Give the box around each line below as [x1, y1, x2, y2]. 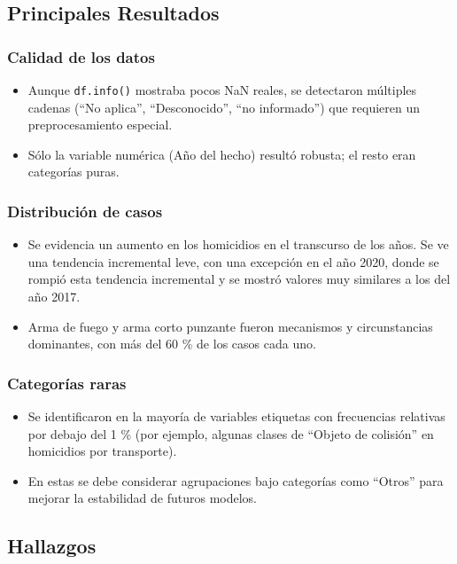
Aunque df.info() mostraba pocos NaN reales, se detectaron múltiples [27, 81, 417, 98]
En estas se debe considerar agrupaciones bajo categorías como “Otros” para [27, 471, 444, 490]
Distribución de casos [7, 200, 163, 222]
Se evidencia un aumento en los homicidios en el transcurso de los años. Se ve [27, 235, 449, 254]
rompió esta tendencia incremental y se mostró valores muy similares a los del [27, 270, 451, 288]
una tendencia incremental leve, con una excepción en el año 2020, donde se [27, 252, 439, 270]
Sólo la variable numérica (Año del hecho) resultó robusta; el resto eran [27, 145, 416, 163]
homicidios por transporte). [27, 442, 177, 460]
